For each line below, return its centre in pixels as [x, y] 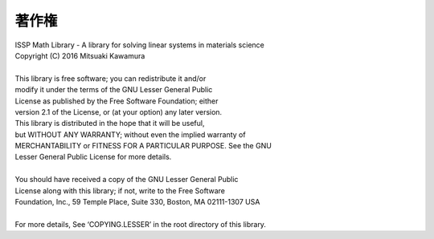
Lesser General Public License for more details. [93, 157]
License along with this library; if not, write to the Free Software [120, 190]
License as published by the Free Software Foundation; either [117, 101]
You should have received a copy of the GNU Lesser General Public [127, 180]
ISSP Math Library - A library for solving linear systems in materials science [139, 45]
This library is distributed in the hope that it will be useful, [110, 124]
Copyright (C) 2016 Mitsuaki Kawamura [80, 55]
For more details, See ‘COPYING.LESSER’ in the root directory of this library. [141, 224]
